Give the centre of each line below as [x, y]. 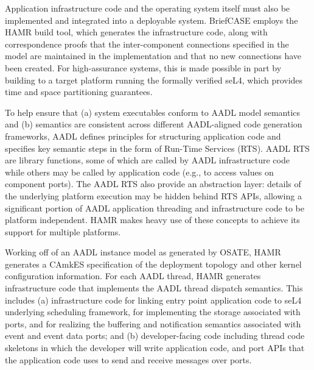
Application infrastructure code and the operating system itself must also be [148, 8]
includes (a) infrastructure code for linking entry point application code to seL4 [153, 300]
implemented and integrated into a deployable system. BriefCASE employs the [152, 20]
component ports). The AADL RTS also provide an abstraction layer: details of [153, 184]
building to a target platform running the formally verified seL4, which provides [154, 80]
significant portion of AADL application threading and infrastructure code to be [155, 208]
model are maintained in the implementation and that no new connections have [153, 56]
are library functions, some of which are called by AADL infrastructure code [147, 160]
